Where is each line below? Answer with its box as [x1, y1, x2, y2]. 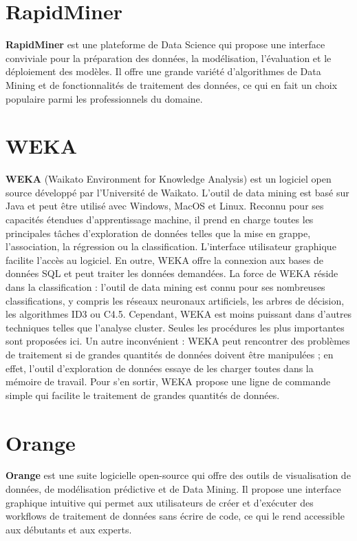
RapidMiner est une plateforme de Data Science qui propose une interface [6, 37, 325, 52]
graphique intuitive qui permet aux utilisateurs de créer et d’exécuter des [6, 495, 314, 509]
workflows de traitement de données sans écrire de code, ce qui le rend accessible [6, 509, 345, 523]
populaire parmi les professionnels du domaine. [6, 91, 203, 105]
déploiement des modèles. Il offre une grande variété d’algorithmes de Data [6, 64, 321, 79]
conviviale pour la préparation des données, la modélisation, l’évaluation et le [6, 50, 332, 65]
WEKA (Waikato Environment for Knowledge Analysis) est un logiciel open [6, 172, 332, 186]
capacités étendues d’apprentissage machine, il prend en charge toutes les [6, 212, 314, 226]
